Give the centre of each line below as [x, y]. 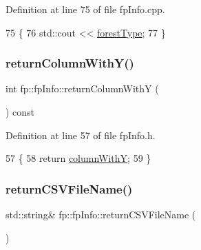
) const [20, 112]
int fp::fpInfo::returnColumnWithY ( [82, 88]
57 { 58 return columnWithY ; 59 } [78, 158]
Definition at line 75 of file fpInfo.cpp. [85, 9]
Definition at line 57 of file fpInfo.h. [81, 135]
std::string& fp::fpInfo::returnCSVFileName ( [101, 214]
